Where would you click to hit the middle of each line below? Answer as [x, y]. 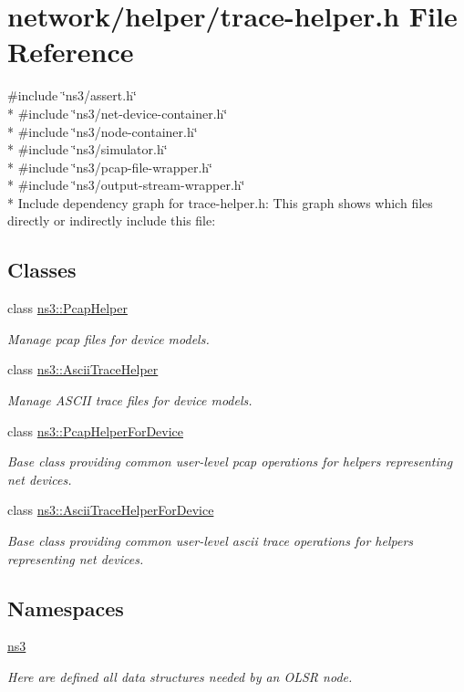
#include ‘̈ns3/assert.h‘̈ [72, 95]
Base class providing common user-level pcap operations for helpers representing [230, 461]
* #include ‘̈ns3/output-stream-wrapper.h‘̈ [126, 185]
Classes [42, 270]
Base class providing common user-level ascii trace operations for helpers [211, 541]
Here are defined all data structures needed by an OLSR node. [180, 676]
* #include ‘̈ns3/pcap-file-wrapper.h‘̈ [110, 167]
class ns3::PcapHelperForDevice [96, 430]
